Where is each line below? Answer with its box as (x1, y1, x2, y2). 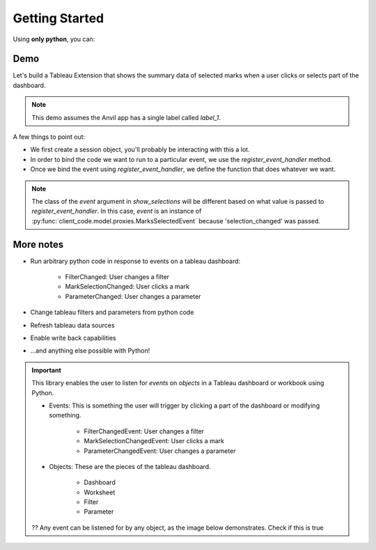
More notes (13, 238, 64, 251)
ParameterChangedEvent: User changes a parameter (84, 447, 236, 455)
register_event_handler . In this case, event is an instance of (31, 207, 202, 216)
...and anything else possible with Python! (30, 346, 150, 355)
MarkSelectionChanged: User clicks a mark (65, 283, 190, 291)
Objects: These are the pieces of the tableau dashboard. (49, 462, 212, 470)
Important (31, 366, 62, 374)
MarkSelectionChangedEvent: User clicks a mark (84, 437, 225, 445)
